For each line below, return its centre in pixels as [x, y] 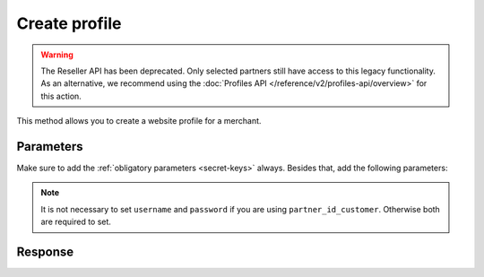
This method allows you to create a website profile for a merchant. [139, 121]
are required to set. [76, 222]
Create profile [69, 23]
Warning [57, 55]
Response [45, 252]
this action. [61, 96]
